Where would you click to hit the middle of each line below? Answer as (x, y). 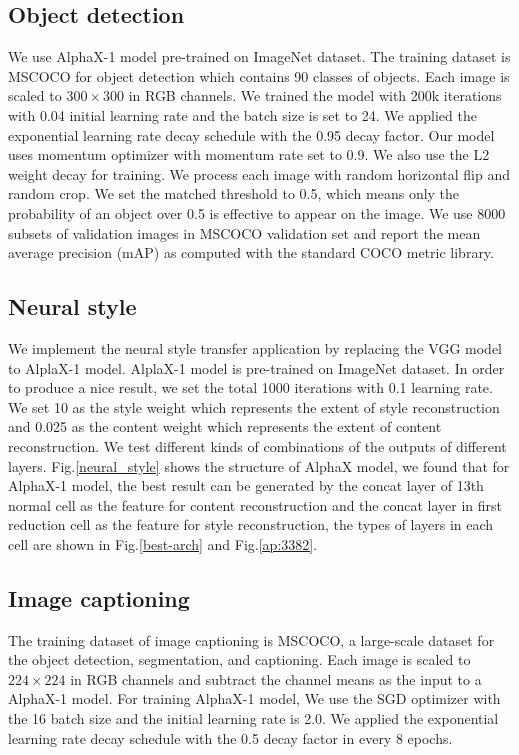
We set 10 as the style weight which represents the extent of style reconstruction (254, 406)
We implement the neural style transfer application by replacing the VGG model (255, 347)
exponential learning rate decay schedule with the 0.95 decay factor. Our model (251, 134)
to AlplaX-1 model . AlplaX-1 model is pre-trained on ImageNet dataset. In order (256, 367)
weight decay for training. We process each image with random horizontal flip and (259, 173)
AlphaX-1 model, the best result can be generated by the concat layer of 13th (246, 485)
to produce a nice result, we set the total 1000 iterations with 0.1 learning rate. (250, 387)
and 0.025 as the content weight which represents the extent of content (225, 426)
